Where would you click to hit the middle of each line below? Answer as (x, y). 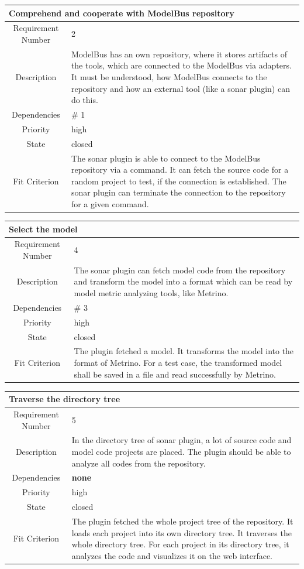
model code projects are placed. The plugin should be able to (181, 451)
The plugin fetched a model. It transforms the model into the (184, 351)
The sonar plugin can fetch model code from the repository (180, 270)
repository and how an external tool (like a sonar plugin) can (180, 88)
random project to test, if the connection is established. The (179, 181)
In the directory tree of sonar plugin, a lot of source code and (182, 440)
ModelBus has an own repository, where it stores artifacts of (179, 54)
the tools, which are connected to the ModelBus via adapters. (181, 65)
